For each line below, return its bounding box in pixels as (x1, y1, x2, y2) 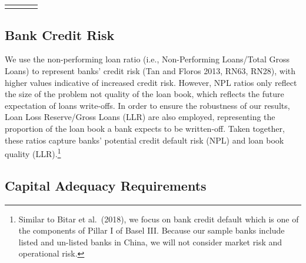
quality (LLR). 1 (5, 146, 61, 159)
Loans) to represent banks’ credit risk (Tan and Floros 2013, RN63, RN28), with (5, 65, 296, 77)
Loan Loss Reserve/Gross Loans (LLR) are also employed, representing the (5, 111, 275, 123)
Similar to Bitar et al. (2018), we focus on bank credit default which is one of (18, 212, 299, 225)
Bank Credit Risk (5, 25, 115, 44)
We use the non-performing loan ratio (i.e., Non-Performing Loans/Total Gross (5, 53, 290, 65)
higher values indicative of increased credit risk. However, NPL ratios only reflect (5, 76, 297, 88)
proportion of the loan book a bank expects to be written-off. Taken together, (5, 122, 285, 135)
